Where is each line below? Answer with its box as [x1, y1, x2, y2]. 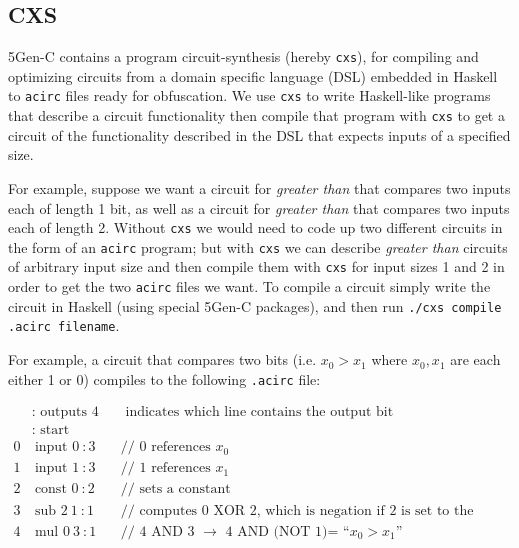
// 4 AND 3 [120, 524, 195, 539]
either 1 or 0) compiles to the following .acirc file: [8, 368, 321, 389]
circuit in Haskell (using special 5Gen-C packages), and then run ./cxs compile [8, 295, 502, 316]
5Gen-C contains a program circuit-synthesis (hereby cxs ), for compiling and [8, 46, 479, 67]
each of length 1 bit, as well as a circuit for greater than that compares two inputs [8, 197, 510, 218]
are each [450, 349, 501, 370]
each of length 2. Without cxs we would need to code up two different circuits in [8, 217, 503, 238]
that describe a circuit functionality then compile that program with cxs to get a [8, 105, 505, 126]
